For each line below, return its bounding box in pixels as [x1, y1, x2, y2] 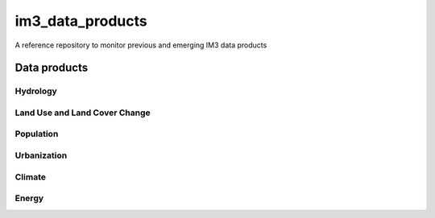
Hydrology [14, 85, 58, 97]
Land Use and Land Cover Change [14, 107, 151, 118]
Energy [14, 193, 44, 204]
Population [14, 129, 59, 140]
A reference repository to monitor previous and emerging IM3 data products [14, 40, 267, 50]
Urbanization [14, 150, 68, 161]
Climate [14, 171, 46, 183]
